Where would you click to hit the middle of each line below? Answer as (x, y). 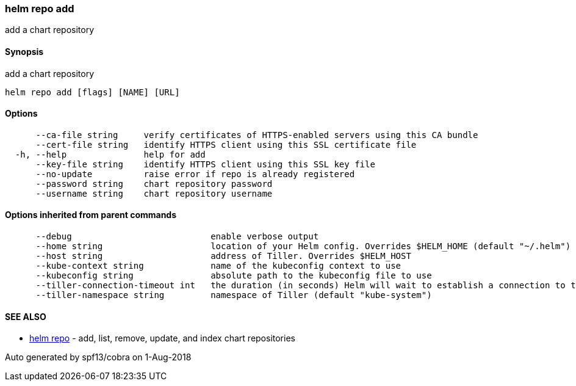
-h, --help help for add (110, 154)
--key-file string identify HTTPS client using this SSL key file (205, 164)
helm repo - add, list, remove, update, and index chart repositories (162, 338)
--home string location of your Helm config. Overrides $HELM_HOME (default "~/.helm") (303, 246)
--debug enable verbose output (177, 237)
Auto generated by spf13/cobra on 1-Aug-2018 (98, 357)
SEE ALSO (26, 316)
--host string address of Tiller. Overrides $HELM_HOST (223, 256)
